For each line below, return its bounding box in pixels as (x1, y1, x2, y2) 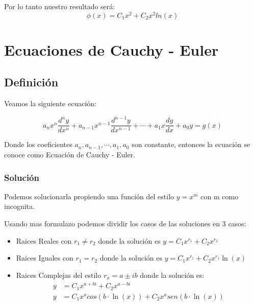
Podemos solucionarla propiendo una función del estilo (4, 191, 174, 201)
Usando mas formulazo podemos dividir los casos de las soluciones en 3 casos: (4, 218, 246, 228)
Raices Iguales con (16, 252, 73, 263)
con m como (200, 191, 239, 201)
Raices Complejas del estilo (16, 269, 101, 280)
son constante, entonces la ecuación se (132, 139, 250, 150)
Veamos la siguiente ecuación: (4, 98, 96, 109)
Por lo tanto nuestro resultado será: (4, 1, 115, 11)
